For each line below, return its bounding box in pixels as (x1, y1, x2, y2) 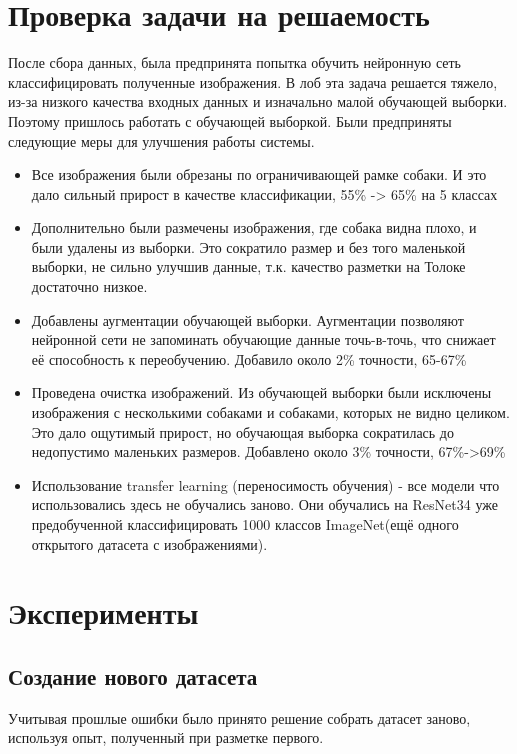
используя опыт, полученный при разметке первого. (8, 727, 324, 748)
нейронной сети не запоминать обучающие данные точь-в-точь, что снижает (31, 329, 496, 350)
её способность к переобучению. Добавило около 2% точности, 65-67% (31, 348, 467, 369)
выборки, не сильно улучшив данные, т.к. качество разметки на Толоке (31, 256, 466, 277)
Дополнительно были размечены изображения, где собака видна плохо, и (31, 217, 477, 238)
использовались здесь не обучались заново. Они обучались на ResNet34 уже (31, 494, 498, 515)
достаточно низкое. (31, 276, 148, 297)
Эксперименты (8, 592, 199, 633)
